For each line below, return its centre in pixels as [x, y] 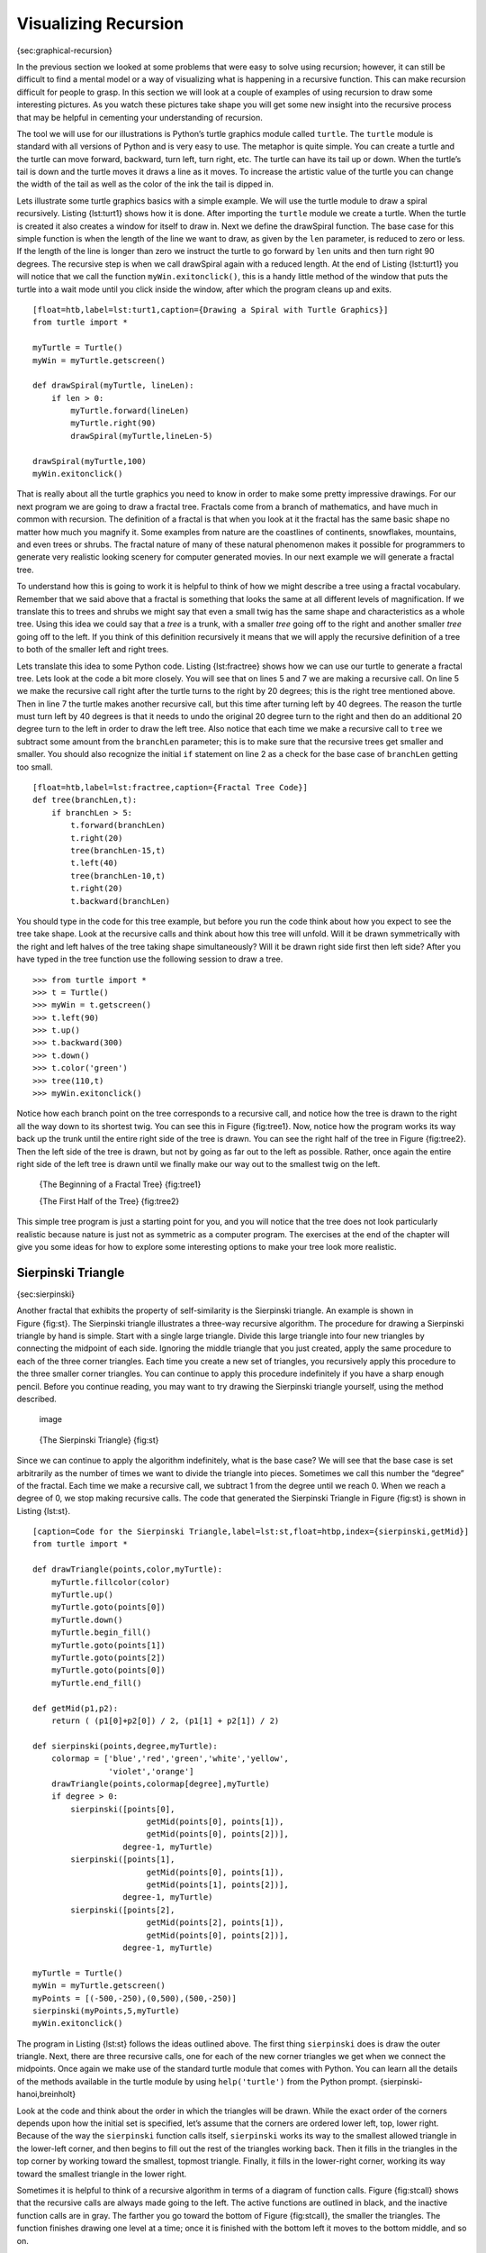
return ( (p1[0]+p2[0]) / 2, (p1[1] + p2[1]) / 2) [165, 1720]
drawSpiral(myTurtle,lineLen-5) [142, 436]
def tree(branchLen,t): [85, 800]
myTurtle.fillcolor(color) [111, 1582]
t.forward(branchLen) [118, 825]
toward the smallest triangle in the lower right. [102, 2174]
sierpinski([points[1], [123, 1860]
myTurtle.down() [87, 1619]
